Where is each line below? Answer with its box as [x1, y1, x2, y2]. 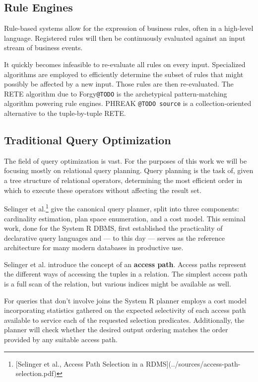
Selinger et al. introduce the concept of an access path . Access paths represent [4, 259, 247, 269]
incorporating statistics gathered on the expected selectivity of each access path [4, 305, 246, 315]
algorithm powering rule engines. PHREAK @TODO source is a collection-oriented [4, 98, 252, 108]
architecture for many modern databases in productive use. [4, 242, 184, 253]
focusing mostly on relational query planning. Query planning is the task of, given [4, 165, 254, 176]
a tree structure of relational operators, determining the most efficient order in [4, 175, 243, 186]
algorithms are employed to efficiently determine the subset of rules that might [4, 69, 244, 79]
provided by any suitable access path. [4, 334, 118, 345]
